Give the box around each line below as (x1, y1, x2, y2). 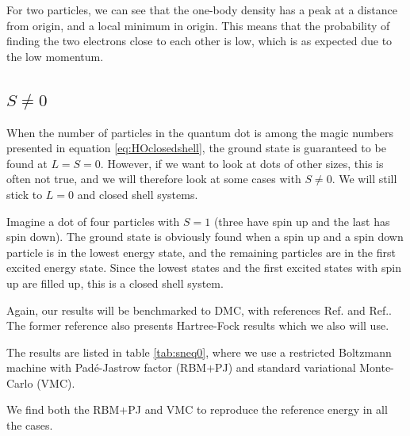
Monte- (359, 359, 394, 376)
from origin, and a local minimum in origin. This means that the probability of (6, 17, 390, 33)
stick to (6, 185, 43, 202)
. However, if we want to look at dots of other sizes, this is (100, 155, 384, 171)
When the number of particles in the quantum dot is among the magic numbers (6, 124, 394, 140)
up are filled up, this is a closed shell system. (6, 274, 224, 291)
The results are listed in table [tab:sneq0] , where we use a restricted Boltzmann (6, 343, 392, 360)
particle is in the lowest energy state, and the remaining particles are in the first (6, 243, 396, 260)
